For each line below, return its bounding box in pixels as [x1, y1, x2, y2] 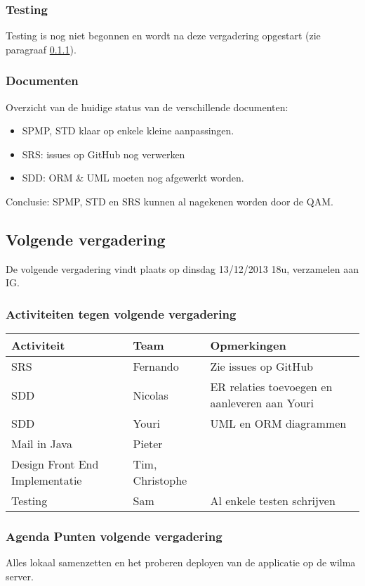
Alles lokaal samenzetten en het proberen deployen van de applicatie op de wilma [6, 555, 356, 570]
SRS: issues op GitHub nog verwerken [22, 146, 185, 161]
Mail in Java [11, 435, 72, 452]
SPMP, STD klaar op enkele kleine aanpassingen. [22, 123, 234, 138]
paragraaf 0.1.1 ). [6, 42, 77, 56]
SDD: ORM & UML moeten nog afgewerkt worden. [22, 170, 244, 185]
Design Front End [11, 456, 99, 473]
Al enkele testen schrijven [210, 492, 336, 509]
